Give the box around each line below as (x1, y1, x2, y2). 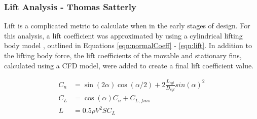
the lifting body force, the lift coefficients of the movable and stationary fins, (4, 50, 242, 60)
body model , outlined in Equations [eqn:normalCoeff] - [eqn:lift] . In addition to (4, 40, 252, 51)
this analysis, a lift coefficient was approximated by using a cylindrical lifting (4, 30, 243, 41)
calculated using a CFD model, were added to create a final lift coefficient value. (4, 60, 254, 70)
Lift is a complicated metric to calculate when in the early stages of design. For (4, 20, 250, 31)
